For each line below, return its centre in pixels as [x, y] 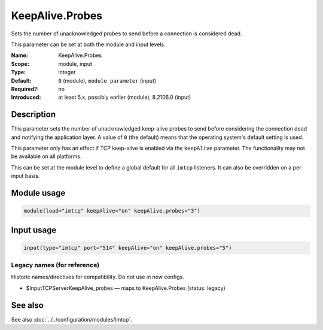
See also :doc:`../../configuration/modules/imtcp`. [72, 319]
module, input [75, 63]
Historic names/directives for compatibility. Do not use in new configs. [98, 277]
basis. [32, 176]
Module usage [38, 193]
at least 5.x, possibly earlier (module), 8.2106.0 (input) [125, 97]
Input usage [34, 230]
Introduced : [26, 97]
